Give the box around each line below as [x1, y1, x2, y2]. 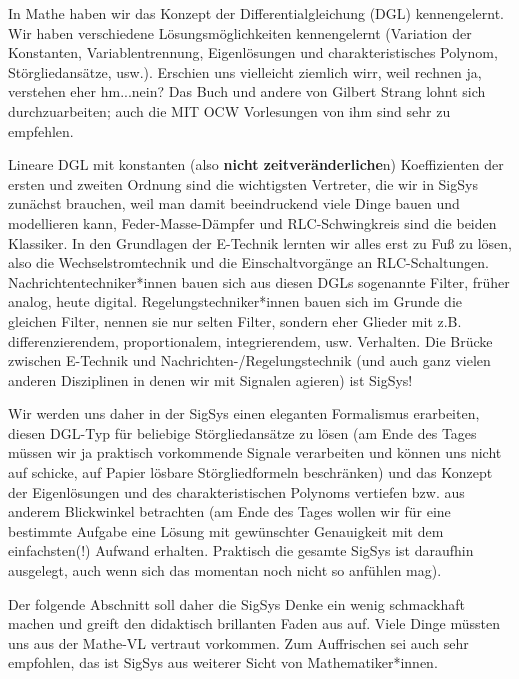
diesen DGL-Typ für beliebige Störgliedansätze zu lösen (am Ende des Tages [8, 422, 477, 443]
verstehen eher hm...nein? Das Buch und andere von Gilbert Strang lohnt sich [8, 81, 486, 102]
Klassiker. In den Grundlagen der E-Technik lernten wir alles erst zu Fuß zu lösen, [8, 232, 512, 253]
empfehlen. [8, 120, 74, 141]
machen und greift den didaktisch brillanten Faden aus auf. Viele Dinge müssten [8, 613, 500, 634]
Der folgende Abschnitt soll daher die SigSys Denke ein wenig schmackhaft [8, 593, 465, 614]
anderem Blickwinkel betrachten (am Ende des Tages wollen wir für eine [8, 501, 451, 522]
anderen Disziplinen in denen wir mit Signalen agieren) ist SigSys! [8, 369, 413, 390]
